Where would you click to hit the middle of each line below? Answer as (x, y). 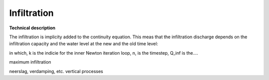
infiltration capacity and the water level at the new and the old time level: (84, 44)
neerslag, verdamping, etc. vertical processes (56, 71)
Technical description (32, 28)
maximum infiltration (30, 62)
